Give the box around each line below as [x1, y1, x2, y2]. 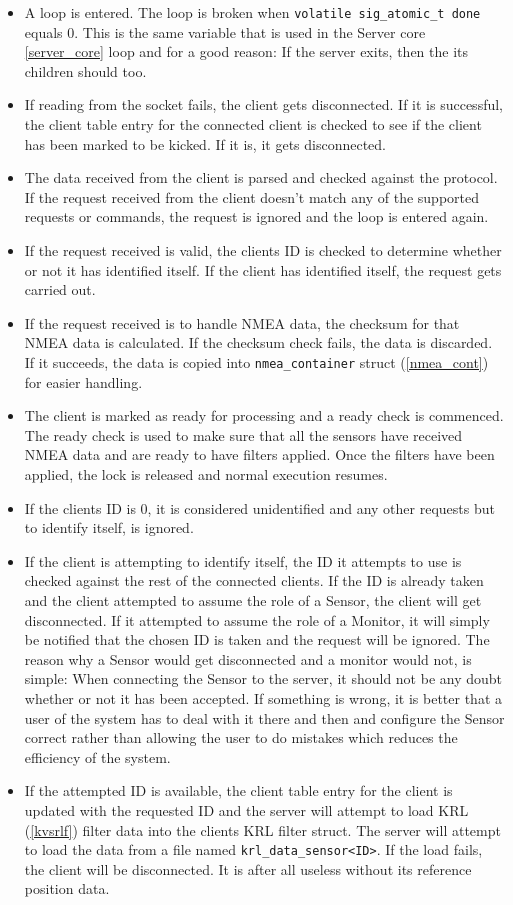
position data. [24, 878, 110, 899]
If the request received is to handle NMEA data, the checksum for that [24, 312, 460, 333]
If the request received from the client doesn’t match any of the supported [24, 186, 479, 207]
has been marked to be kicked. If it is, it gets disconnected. [24, 133, 386, 154]
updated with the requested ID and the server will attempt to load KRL [24, 799, 469, 820]
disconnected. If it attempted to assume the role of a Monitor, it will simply [24, 609, 490, 630]
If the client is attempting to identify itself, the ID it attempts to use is [24, 550, 462, 571]
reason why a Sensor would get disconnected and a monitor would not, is [24, 648, 472, 669]
